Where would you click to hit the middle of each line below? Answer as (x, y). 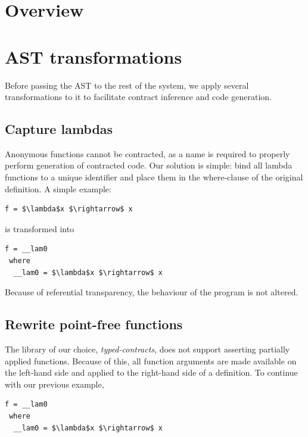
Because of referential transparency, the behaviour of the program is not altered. (152, 292)
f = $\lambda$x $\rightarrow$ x (69, 209)
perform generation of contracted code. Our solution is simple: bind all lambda (149, 165)
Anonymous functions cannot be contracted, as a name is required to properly (147, 153)
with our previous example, (55, 384)
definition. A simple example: (58, 188)
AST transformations (94, 56)
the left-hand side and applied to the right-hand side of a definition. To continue (151, 372)
